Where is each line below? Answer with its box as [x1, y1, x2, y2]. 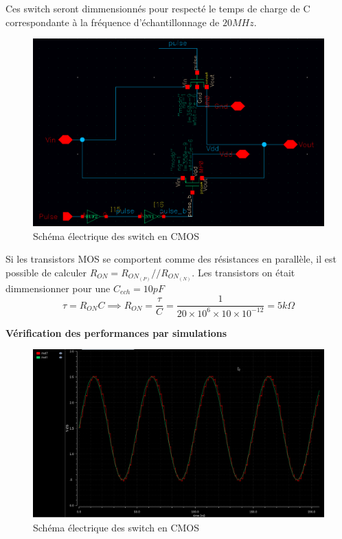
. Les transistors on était [192, 265, 295, 279]
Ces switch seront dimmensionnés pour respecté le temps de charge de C [5, 1, 310, 15]
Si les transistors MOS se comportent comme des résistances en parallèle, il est [5, 252, 337, 266]
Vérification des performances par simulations [5, 325, 227, 340]
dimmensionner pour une [5, 280, 111, 295]
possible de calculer [5, 265, 87, 279]
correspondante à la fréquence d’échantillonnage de [5, 14, 220, 29]
